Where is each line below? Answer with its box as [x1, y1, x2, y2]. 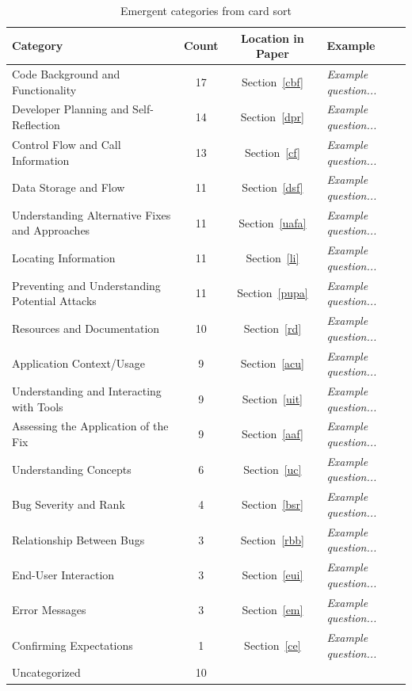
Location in [241, 29, 304, 46]
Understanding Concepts [12, 460, 132, 477]
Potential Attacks [12, 292, 97, 309]
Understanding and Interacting [12, 382, 162, 399]
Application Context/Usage [12, 355, 146, 372]
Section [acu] [240, 355, 304, 372]
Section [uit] [242, 390, 303, 407]
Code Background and [12, 66, 120, 82]
